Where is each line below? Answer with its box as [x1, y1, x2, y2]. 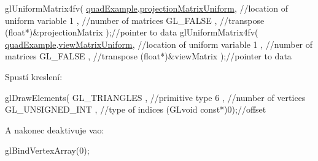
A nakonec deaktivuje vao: [5, 123, 104, 136]
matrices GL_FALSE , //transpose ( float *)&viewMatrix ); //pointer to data [5, 50, 292, 62]
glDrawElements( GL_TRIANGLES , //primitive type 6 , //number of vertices [5, 91, 306, 103]
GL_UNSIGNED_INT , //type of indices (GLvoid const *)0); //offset [5, 103, 266, 116]
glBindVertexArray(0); [5, 144, 90, 157]
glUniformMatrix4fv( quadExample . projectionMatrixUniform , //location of [5, 2, 289, 14]
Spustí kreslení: [5, 70, 63, 83]
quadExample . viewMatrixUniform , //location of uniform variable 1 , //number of [5, 37, 313, 50]
